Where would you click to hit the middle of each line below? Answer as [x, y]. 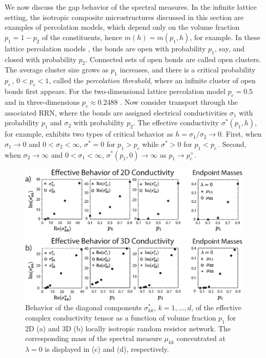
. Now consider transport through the [179, 101]
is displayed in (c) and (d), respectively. [107, 349]
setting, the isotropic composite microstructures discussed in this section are [124, 17]
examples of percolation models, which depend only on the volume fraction [122, 27]
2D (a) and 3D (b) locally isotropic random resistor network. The [128, 328]
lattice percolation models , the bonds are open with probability [105, 48]
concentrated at [201, 338]
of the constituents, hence [82, 37]
